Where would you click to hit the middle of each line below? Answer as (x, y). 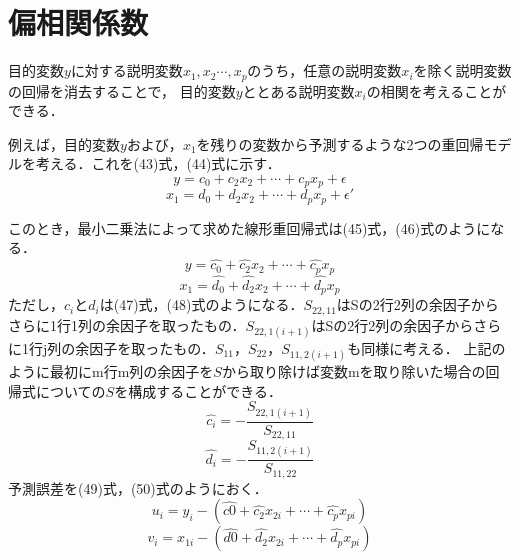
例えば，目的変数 (64, 143)
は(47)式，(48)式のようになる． (201, 304)
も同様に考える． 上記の (426, 348)
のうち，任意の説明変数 (324, 70)
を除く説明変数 (462, 70)
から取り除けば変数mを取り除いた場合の (353, 371)
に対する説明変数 (126, 70)
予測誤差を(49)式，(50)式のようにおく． (138, 487)
